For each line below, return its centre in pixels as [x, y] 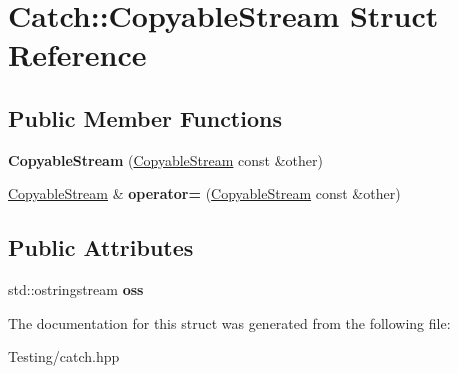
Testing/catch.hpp [64, 356]
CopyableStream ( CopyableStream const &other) [165, 159]
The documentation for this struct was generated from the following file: [229, 322]
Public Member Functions [145, 117]
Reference [77, 54]
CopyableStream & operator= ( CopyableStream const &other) [204, 193]
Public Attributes [101, 247]
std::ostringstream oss [76, 289]
